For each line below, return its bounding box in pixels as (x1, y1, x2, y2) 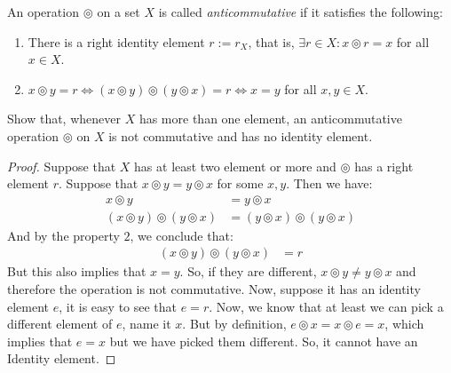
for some (217, 174, 264, 193)
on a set (97, 3, 140, 20)
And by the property (7, 226, 120, 244)
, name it (122, 314, 171, 333)
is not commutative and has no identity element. (108, 126, 373, 145)
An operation (7, 3, 79, 20)
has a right (354, 156, 414, 175)
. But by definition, (182, 314, 287, 333)
